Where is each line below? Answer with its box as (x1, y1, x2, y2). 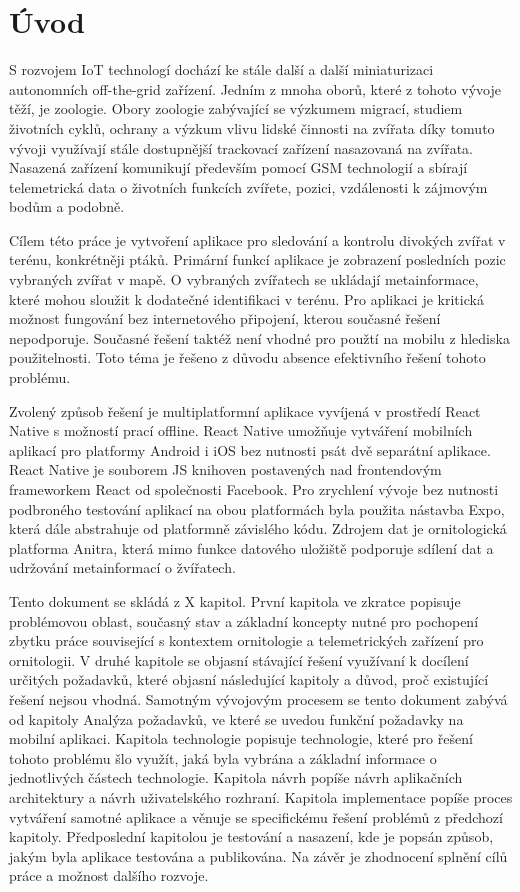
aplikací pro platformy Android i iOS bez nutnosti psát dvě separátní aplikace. (9, 439, 491, 460)
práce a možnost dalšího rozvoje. (9, 865, 209, 886)
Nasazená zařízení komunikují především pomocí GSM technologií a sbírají (9, 157, 468, 178)
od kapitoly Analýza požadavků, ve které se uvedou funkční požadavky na (9, 708, 464, 729)
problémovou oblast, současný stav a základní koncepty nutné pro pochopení (9, 610, 479, 631)
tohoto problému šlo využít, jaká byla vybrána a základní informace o (9, 747, 437, 768)
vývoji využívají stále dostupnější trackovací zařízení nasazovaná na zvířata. (9, 137, 473, 158)
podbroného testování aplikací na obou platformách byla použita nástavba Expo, (9, 498, 505, 519)
